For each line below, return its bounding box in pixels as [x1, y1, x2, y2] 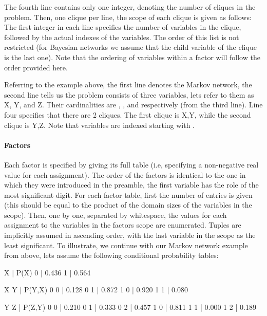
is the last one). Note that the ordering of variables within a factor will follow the [4, 51, 260, 62]
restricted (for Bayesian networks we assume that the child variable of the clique [4, 42, 257, 52]
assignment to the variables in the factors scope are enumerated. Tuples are [4, 219, 241, 230]
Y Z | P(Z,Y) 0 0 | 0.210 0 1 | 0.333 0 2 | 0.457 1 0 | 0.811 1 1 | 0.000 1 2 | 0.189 [4, 302, 256, 312]
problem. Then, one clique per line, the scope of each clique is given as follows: [4, 11, 252, 22]
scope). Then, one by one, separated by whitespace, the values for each [4, 209, 227, 220]
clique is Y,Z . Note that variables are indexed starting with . [4, 119, 195, 130]
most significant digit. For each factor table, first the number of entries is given [4, 189, 253, 200]
